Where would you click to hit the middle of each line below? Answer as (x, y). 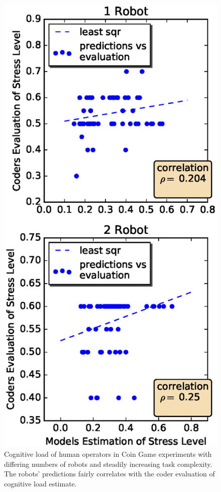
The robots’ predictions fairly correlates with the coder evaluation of (109, 474)
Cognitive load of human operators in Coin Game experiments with (108, 454)
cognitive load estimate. (40, 484)
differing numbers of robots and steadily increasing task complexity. (108, 464)
